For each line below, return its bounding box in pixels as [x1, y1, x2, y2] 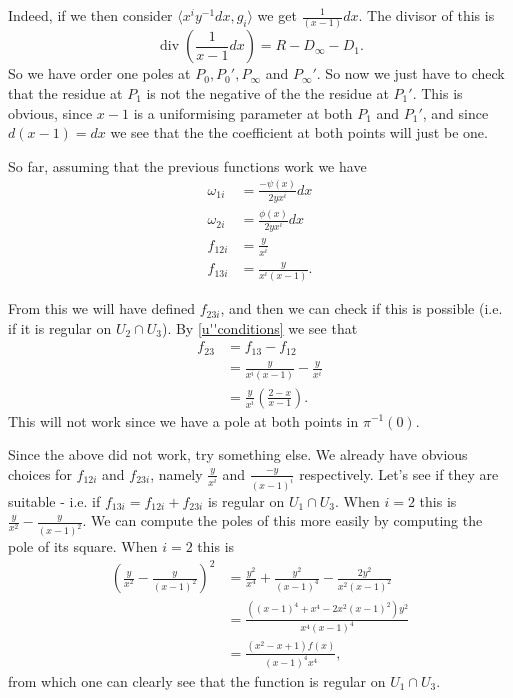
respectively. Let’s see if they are [299, 463, 499, 484]
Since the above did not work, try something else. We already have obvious [8, 444, 468, 465]
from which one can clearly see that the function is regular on [8, 670, 386, 691]
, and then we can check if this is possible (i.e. [220, 298, 503, 319]
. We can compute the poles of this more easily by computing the [82, 510, 483, 531]
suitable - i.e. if [8, 490, 101, 511]
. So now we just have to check [316, 63, 505, 84]
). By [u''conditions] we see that [161, 317, 358, 338]
